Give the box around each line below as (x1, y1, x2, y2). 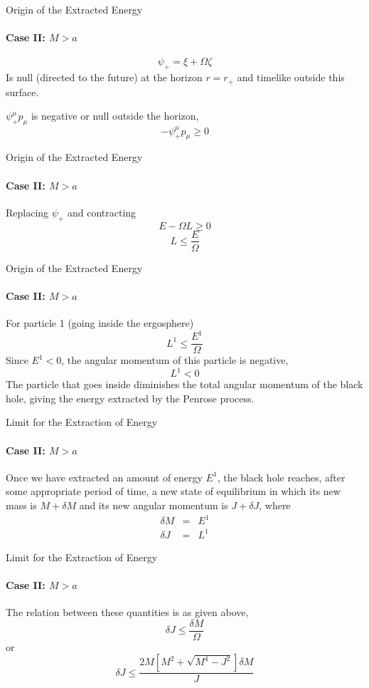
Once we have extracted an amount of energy (6, 469, 203, 484)
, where (259, 497, 291, 512)
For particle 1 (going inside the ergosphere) (6, 315, 194, 330)
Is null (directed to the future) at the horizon (6, 70, 203, 85)
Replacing (6, 204, 49, 219)
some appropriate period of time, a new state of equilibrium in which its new (6, 484, 341, 499)
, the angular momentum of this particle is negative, (61, 353, 289, 368)
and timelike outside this (237, 70, 345, 85)
